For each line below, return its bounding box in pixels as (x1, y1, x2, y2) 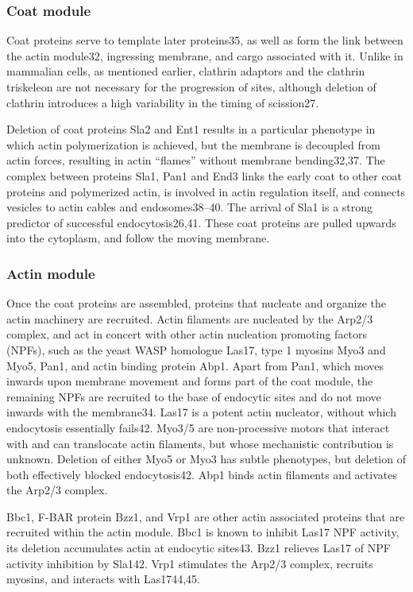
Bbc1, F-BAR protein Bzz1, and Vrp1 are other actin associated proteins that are (6, 508, 405, 524)
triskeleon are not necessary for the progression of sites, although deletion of (6, 79, 376, 95)
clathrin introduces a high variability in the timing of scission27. (6, 94, 319, 110)
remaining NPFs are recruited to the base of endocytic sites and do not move (6, 388, 381, 404)
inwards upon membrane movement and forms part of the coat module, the (6, 373, 373, 389)
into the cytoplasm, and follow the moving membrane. (6, 230, 270, 246)
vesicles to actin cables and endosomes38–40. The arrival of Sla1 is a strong (6, 199, 373, 215)
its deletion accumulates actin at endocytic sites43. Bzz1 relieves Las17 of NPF (6, 540, 391, 556)
